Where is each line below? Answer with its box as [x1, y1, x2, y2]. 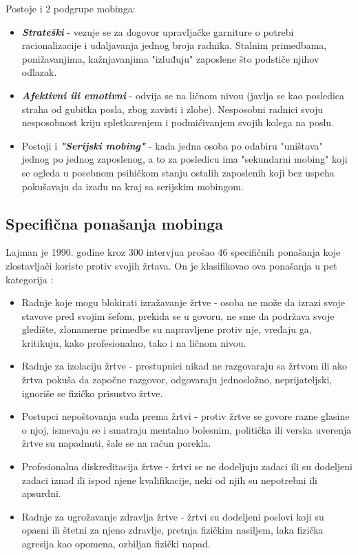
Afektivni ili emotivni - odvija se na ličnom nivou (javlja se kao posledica [21, 88, 345, 102]
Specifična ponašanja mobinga [6, 212, 224, 234]
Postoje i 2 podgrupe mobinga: [6, 1, 136, 15]
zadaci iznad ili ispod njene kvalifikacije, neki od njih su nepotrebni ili [21, 472, 318, 487]
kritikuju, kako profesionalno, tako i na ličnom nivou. [21, 335, 246, 350]
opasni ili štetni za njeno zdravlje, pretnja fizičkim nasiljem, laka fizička [21, 523, 324, 537]
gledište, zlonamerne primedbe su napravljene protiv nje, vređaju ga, [21, 322, 312, 336]
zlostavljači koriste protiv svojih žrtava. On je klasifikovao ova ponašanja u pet [6, 258, 337, 272]
